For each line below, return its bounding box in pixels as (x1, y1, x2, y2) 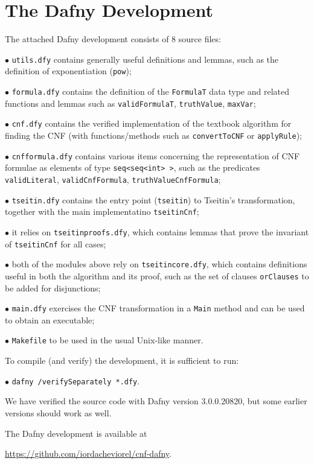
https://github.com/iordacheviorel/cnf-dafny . (5, 447, 171, 460)
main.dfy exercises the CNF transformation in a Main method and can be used (11, 302, 305, 314)
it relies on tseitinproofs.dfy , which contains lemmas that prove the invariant (11, 225, 309, 238)
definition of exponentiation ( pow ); (5, 65, 132, 77)
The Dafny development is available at (5, 427, 147, 439)
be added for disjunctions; (5, 281, 101, 294)
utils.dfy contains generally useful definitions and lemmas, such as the (11, 52, 279, 65)
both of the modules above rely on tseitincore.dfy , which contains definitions (11, 258, 307, 270)
